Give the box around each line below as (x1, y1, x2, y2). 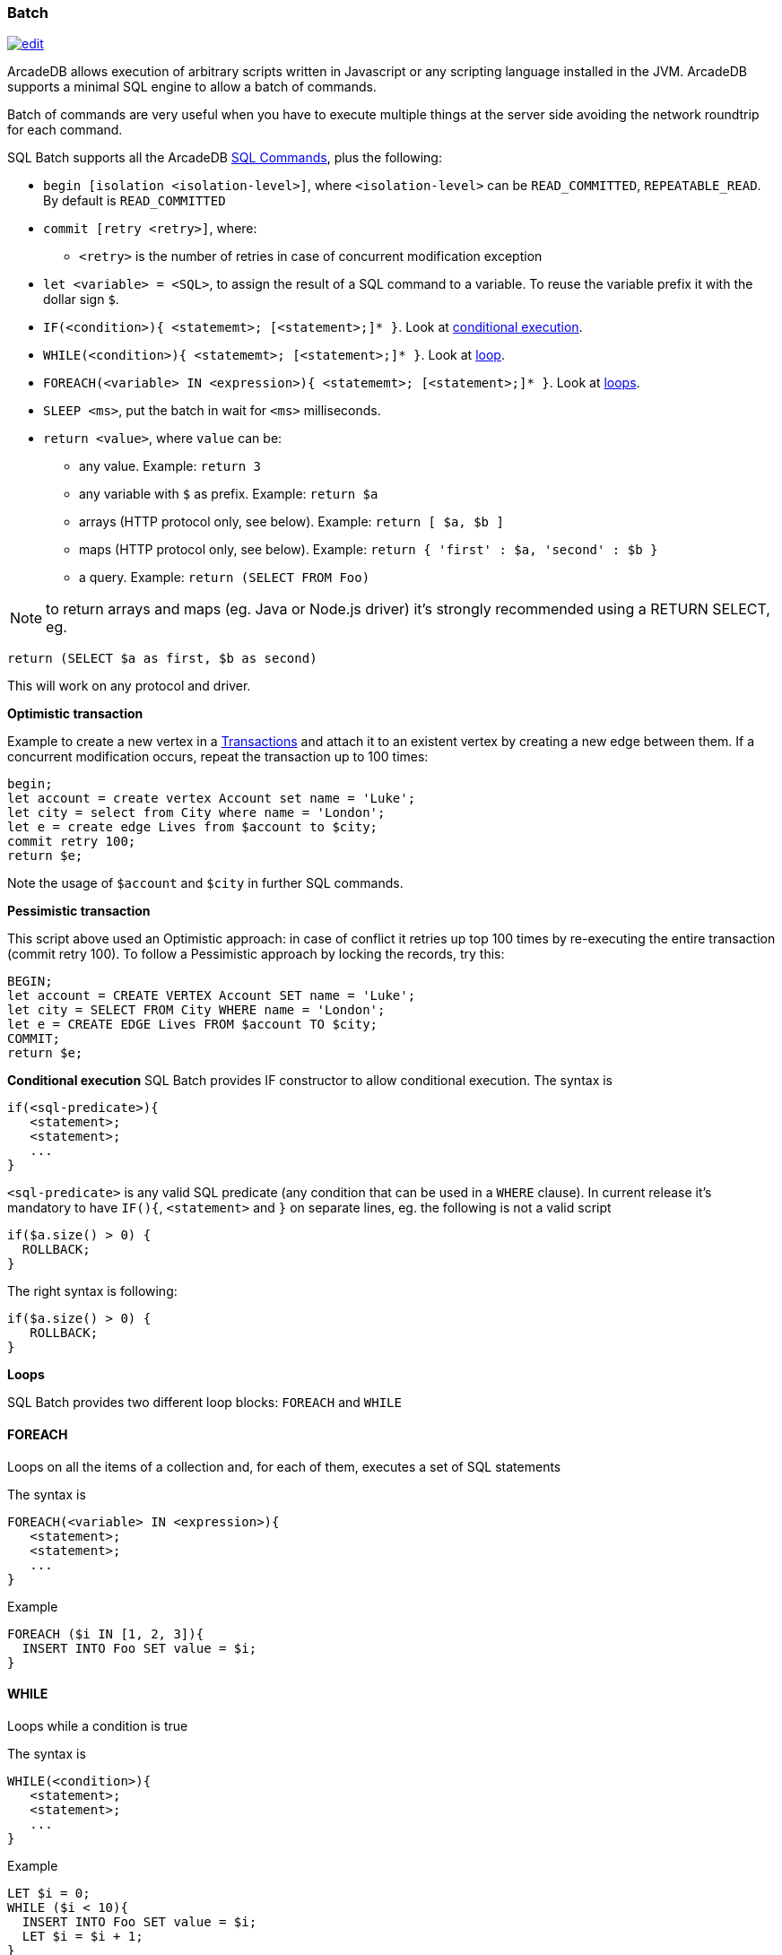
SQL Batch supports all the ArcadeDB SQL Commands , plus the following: (7, 150, 442, 166)
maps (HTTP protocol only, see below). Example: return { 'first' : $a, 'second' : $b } (79, 542, 658, 558)
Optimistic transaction (7, 706, 143, 722)
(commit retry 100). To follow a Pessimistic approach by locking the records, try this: (7, 946, 505, 962)
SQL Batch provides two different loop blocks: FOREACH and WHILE (7, 1395, 402, 1411)
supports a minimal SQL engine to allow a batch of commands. (7, 79, 377, 95)
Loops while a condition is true (7, 1717, 188, 1733)
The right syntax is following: (7, 1283, 178, 1299)
